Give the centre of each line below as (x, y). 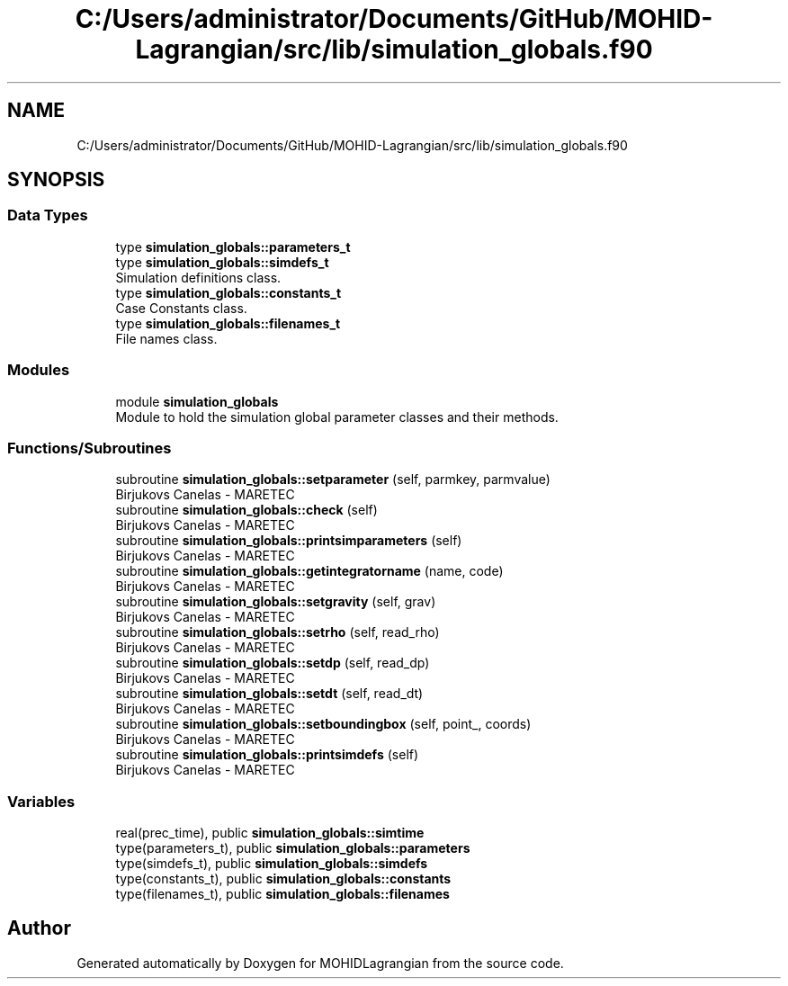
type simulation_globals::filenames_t (228, 323)
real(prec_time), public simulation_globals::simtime (270, 833)
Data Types (48, 215)
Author (39, 928)
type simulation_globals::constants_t (228, 292)
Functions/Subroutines (90, 448)
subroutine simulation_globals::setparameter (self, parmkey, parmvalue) (333, 480)
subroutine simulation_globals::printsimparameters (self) (289, 541)
